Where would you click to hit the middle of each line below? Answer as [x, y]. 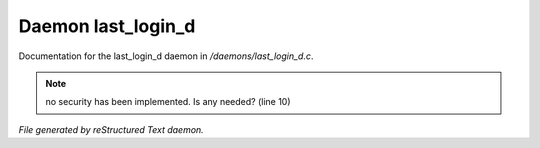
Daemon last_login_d [107, 26]
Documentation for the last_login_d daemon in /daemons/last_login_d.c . [166, 56]
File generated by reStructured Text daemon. [111, 129]
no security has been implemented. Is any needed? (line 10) [168, 102]
